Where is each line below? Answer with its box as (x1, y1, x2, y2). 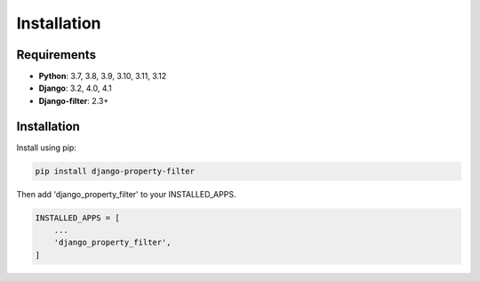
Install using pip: (16, 142, 77, 153)
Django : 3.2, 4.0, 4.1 (38, 83, 112, 93)
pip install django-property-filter (35, 165, 196, 176)
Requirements (16, 47, 97, 62)
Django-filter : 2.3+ (38, 95, 109, 106)
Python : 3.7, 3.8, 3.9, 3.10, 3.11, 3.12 (38, 71, 167, 82)
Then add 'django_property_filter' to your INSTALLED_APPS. (16, 189, 236, 199)
